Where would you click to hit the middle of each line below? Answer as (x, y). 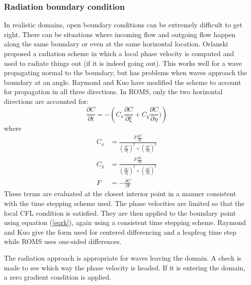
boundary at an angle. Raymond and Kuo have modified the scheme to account (123, 82)
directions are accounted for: (46, 101)
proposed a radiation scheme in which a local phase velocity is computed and (119, 53)
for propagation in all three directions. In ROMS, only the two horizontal (113, 92)
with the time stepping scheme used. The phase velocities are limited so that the (124, 203)
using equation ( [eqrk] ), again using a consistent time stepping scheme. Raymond (125, 222)
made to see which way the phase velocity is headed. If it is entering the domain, (125, 267)
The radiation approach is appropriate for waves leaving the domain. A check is (123, 258)
